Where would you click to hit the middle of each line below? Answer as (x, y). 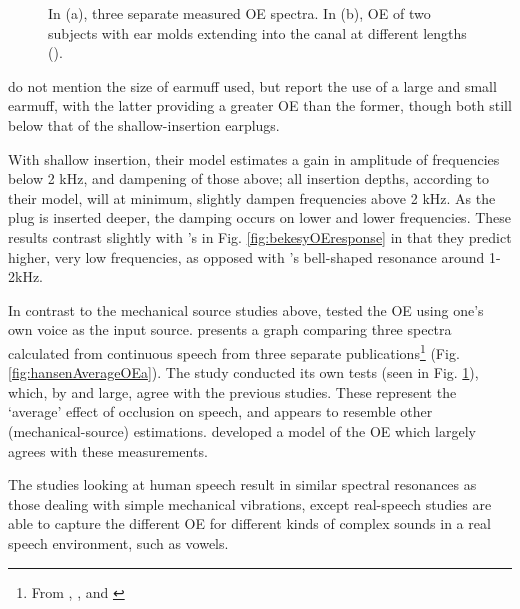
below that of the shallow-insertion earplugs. (144, 124)
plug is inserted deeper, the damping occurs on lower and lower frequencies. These (260, 217)
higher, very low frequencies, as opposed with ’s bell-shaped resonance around (246, 256)
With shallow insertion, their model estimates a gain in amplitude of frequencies (254, 158)
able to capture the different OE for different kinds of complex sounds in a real (249, 523)
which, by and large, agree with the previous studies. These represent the (232, 391)
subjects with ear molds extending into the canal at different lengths (257, 32)
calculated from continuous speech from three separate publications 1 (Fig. (234, 351)
